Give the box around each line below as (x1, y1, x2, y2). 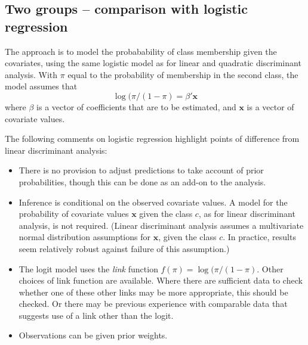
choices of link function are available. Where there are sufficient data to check (19, 274, 303, 287)
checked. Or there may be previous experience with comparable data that (19, 297, 288, 310)
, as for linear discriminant (198, 207, 295, 220)
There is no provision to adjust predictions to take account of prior (19, 164, 264, 176)
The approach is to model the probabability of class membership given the (5, 45, 277, 57)
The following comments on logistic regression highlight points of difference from (5, 132, 300, 145)
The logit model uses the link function (19, 262, 158, 275)
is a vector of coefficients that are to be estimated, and (36, 100, 236, 113)
